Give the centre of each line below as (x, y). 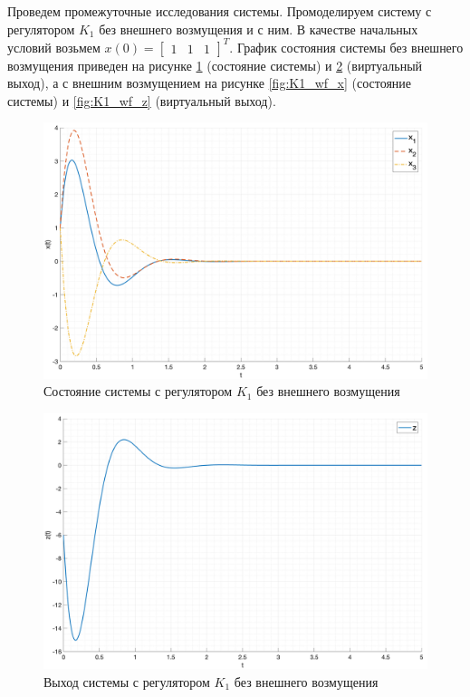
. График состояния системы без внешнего (346, 47)
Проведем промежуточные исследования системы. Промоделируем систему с (220, 11)
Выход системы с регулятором (127, 682)
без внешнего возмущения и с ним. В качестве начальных (259, 29)
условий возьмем (54, 47)
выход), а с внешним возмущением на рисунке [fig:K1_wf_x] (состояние (210, 83)
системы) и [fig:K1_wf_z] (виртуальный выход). (142, 100)
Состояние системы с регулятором (138, 391)
